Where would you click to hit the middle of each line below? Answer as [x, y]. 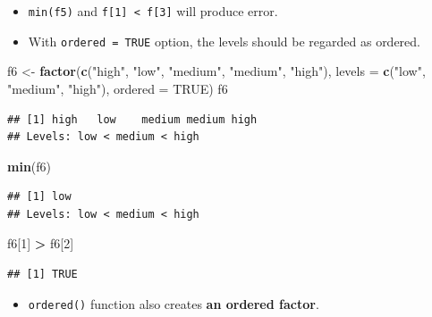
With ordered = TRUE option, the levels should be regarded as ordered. [224, 41]
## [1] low [39, 197]
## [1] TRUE [42, 275]
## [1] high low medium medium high [132, 119]
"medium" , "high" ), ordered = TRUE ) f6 [118, 88]
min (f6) [30, 166]
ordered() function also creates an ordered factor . [174, 303]
